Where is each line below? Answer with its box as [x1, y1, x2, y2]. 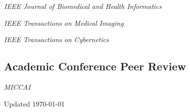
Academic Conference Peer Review [4, 58, 186, 74]
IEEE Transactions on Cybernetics [4, 34, 109, 45]
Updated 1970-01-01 [4, 98, 65, 109]
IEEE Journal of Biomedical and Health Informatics [4, 1, 162, 11]
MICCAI [4, 81, 31, 92]
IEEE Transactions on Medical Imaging [4, 17, 124, 28]
